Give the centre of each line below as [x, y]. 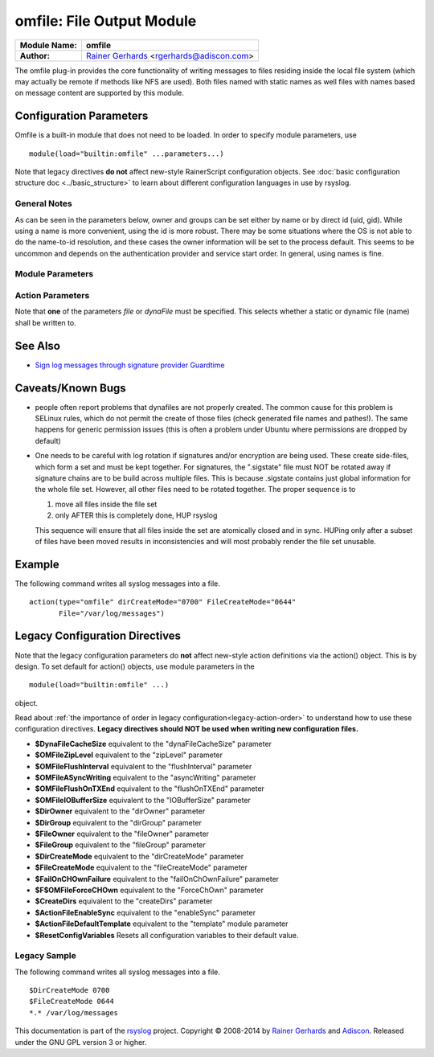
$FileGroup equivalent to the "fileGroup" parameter [121, 845]
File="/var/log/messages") [112, 613]
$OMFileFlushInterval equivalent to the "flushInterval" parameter [143, 766]
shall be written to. [45, 322]
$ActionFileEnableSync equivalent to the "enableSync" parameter [145, 912]
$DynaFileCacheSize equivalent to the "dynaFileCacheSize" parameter [154, 744]
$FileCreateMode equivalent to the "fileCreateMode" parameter [141, 867]
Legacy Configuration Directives [98, 636]
